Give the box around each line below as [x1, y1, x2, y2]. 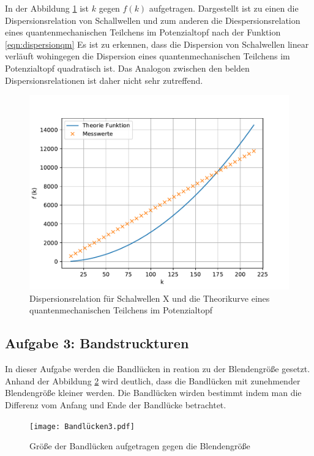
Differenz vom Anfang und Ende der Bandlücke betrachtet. [5, 398, 226, 411]
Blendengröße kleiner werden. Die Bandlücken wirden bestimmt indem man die [5, 386, 302, 399]
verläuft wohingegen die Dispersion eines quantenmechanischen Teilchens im [5, 50, 290, 62]
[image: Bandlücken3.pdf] [29, 422, 135, 431]
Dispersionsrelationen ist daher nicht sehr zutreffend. [5, 73, 203, 86]
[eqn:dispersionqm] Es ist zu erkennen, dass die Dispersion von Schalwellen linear [5, 37, 309, 50]
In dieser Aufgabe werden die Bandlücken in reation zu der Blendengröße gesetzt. [5, 362, 310, 375]
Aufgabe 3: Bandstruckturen [5, 334, 189, 353]
